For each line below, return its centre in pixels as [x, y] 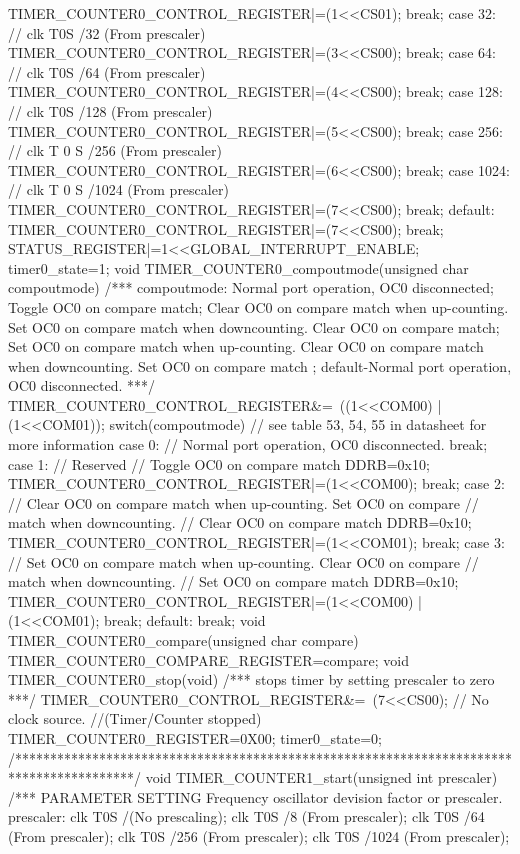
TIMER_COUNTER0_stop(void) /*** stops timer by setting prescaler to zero [251, 679]
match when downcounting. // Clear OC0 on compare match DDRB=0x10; [240, 522]
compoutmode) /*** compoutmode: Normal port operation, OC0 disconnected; [251, 287]
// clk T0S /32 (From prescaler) [107, 32]
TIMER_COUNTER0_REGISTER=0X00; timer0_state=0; [195, 737]
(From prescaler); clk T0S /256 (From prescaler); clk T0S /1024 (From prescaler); [259, 835]
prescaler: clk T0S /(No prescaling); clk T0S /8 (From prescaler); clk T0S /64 [246, 816]
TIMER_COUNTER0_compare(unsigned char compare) [183, 640]
